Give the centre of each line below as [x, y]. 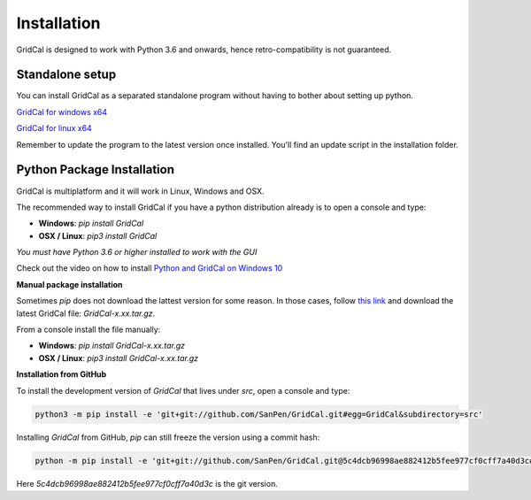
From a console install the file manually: [88, 330]
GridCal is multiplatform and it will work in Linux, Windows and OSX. [140, 191]
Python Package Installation [95, 169]
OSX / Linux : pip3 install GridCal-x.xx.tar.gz [119, 358]
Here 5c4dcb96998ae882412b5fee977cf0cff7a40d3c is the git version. [147, 483]
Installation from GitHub [62, 374]
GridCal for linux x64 [54, 128]
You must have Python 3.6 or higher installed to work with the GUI [137, 252]
